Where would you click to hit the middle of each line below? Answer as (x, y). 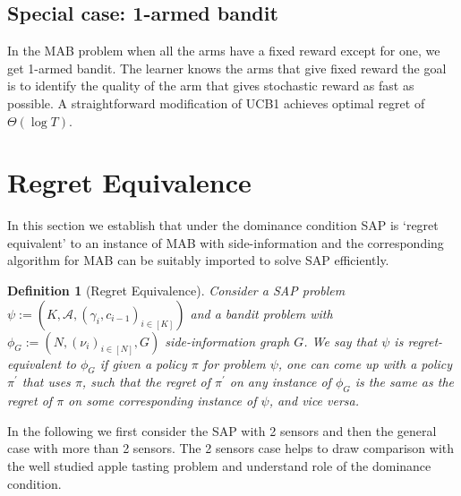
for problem (234, 363)
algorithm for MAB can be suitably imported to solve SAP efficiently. (198, 260)
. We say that (341, 341)
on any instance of (280, 382)
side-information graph (227, 341)
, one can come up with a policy (365, 363)
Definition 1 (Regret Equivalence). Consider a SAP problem (176, 291)
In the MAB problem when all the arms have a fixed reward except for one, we (224, 51)
